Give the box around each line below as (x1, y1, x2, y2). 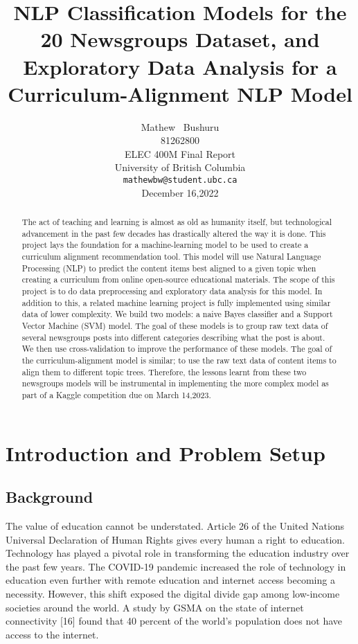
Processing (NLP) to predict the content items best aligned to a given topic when (21, 262, 316, 274)
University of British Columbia (114, 160, 246, 175)
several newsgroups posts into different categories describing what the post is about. (21, 331, 325, 343)
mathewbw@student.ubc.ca (123, 175, 238, 186)
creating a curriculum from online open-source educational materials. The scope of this (21, 274, 335, 285)
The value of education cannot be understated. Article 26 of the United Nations (6, 519, 345, 533)
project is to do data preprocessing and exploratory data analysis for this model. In (21, 285, 323, 297)
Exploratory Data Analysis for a (23, 52, 337, 80)
